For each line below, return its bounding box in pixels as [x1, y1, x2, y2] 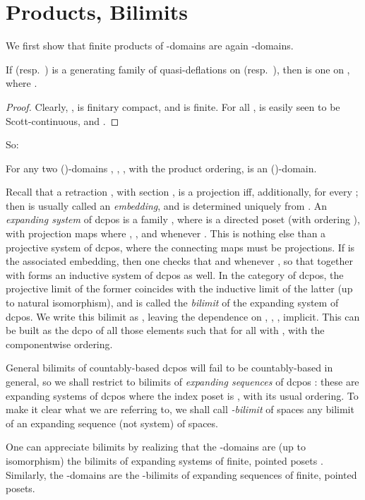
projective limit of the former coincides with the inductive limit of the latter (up [6, 281, 353, 296]
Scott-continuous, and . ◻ [6, 113, 119, 128]
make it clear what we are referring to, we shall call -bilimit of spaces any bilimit [6, 402, 354, 417]
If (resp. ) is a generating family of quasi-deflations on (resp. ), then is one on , [6, 61, 350, 76]
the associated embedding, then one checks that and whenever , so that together [6, 254, 353, 268]
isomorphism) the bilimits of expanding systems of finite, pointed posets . [6, 453, 323, 468]
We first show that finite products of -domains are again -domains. [6, 38, 294, 53]
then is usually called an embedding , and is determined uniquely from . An [6, 198, 328, 213]
